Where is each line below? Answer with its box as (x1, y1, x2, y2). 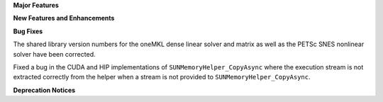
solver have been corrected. (13, 50, 96, 58)
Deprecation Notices (13, 86, 76, 94)
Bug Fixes (13, 27, 43, 35)
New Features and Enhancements (13, 14, 115, 23)
